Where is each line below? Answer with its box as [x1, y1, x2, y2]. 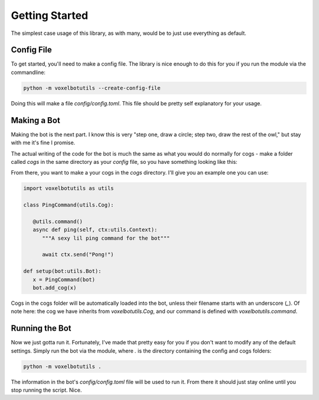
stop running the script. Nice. [11, 386, 82, 393]
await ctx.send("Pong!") [42, 251, 115, 258]
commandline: [11, 69, 45, 76]
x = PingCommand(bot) [32, 276, 96, 283]
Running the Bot [11, 323, 71, 334]
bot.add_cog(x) [32, 284, 77, 291]
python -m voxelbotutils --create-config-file [23, 85, 161, 91]
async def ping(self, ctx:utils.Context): [32, 227, 158, 233]
